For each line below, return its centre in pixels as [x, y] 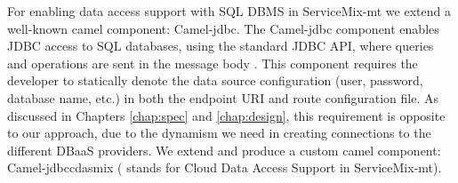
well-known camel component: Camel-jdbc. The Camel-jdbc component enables [223, 28]
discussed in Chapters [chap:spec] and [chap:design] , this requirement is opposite [226, 115]
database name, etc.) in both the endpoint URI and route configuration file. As [223, 97]
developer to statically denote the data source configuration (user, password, [215, 80]
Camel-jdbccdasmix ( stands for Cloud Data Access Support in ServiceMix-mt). [225, 167]
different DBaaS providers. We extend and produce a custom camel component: [224, 150]
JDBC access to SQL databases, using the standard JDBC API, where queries [221, 46]
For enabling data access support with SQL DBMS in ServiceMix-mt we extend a [229, 11]
